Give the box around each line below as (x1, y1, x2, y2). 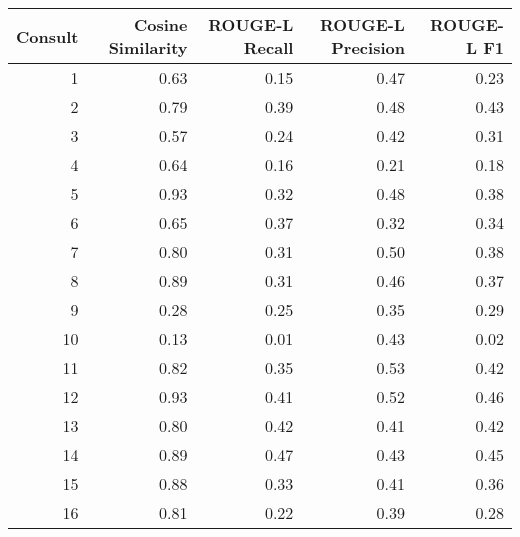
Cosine (133, 13, 188, 36)
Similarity (108, 36, 188, 59)
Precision (331, 36, 405, 59)
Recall (243, 36, 294, 59)
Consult (16, 24, 79, 48)
